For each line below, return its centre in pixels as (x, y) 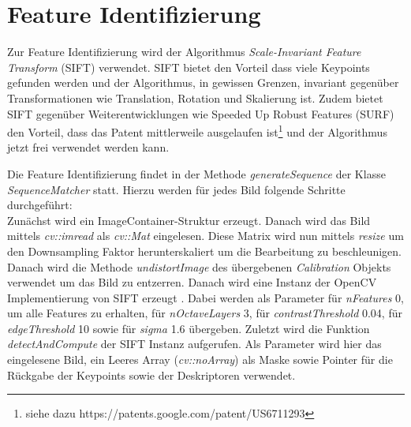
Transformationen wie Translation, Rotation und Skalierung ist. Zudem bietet (195, 97)
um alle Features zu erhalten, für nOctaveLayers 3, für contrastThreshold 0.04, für (205, 313)
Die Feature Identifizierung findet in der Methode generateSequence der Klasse (196, 173)
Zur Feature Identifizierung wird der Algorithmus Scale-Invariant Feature (184, 52)
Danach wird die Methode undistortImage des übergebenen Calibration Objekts (199, 266)
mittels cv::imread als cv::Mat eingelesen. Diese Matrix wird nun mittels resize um (205, 236)
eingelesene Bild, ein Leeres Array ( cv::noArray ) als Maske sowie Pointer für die (200, 360)
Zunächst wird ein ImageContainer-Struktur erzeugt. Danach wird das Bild (189, 220)
